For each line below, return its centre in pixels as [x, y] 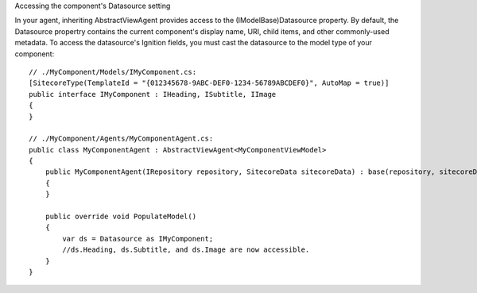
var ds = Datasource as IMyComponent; [138, 239]
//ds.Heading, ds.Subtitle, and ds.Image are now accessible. [186, 250]
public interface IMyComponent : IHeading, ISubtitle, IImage [153, 94]
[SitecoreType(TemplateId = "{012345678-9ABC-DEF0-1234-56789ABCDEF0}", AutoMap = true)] [209, 83]
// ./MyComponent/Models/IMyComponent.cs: [113, 72]
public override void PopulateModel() [121, 217]
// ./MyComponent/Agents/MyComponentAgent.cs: [121, 139]
